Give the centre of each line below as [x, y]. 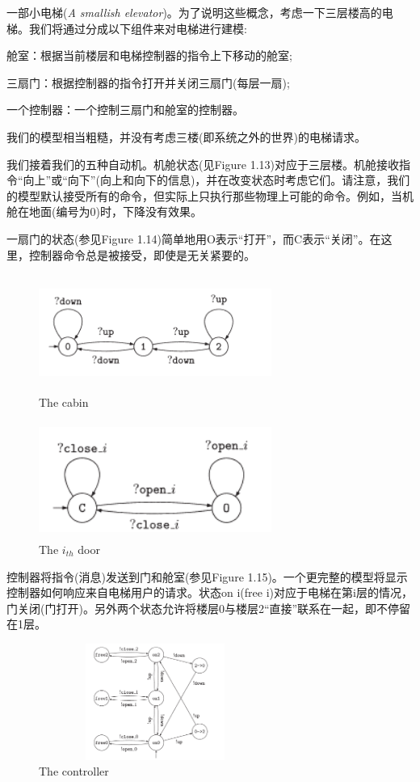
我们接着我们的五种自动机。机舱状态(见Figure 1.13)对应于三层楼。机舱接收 [203, 164]
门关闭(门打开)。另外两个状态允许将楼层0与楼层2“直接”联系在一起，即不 [197, 608]
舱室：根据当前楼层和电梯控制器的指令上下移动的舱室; [149, 55]
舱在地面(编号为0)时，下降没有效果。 [104, 211]
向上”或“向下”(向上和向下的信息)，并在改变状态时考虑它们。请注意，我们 [216, 180]
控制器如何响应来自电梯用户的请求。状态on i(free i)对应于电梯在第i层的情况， [210, 592]
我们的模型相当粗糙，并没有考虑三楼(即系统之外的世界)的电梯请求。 [186, 136]
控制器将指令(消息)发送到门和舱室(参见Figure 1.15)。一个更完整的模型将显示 [207, 576]
